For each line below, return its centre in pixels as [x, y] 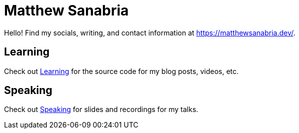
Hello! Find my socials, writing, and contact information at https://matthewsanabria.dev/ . [150, 32]
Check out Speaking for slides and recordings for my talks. [101, 109]
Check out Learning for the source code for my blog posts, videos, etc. [121, 71]
